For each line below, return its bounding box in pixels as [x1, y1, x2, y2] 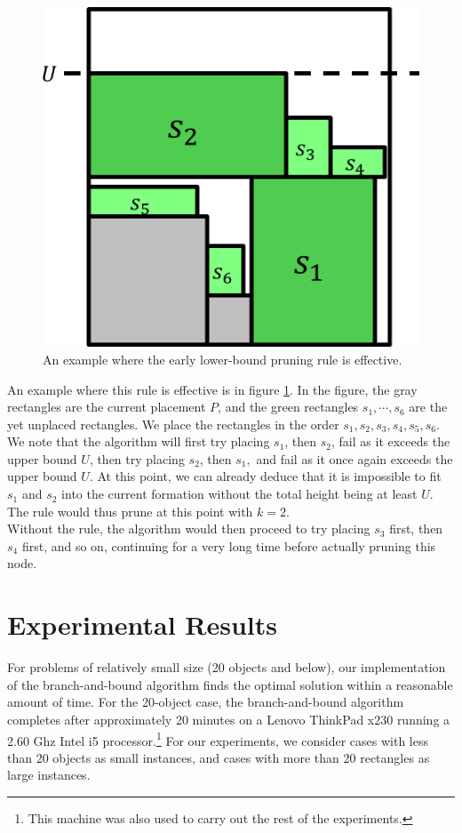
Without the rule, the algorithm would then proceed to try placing [7, 519, 370, 538]
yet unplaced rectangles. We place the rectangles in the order [7, 414, 339, 433]
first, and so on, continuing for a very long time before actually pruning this [21, 536, 436, 555]
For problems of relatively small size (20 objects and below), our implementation [7, 658, 446, 677]
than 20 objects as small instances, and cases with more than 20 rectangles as [7, 748, 430, 766]
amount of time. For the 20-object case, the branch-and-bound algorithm [7, 693, 404, 711]
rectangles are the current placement [7, 397, 206, 416]
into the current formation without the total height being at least [61, 485, 418, 503]
